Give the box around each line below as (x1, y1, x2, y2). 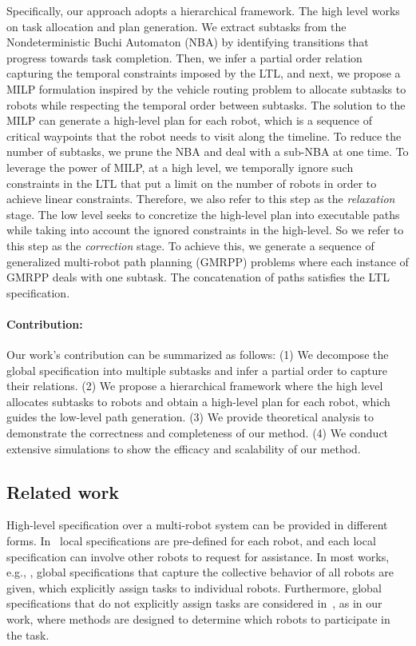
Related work (6, 479, 120, 504)
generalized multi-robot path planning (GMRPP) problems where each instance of (6, 253, 409, 269)
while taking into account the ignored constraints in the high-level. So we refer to (6, 221, 404, 238)
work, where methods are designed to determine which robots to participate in (6, 611, 390, 627)
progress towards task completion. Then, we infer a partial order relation (6, 49, 363, 66)
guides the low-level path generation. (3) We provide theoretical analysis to (6, 409, 374, 425)
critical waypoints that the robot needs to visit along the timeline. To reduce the (6, 127, 402, 144)
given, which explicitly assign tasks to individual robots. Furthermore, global (6, 579, 382, 596)
